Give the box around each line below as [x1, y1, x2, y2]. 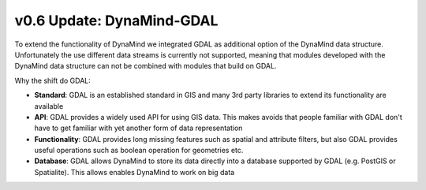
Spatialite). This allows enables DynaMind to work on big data [34, 167, 235, 177]
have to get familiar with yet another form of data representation [34, 123, 243, 133]
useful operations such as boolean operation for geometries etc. [34, 146, 244, 155]
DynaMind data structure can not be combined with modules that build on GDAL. [14, 61, 277, 71]
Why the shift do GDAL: [14, 76, 91, 85]
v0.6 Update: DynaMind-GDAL [14, 12, 219, 29]
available [34, 101, 64, 110]
